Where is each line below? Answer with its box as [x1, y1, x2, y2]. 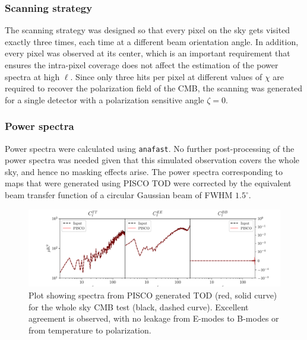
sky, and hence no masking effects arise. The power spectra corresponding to [5, 165, 283, 177]
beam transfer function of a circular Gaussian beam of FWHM [5, 189, 233, 201]
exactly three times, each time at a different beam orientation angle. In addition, [5, 35, 299, 47]
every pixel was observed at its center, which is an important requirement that [5, 47, 290, 59]
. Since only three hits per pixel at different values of [70, 70, 262, 82]
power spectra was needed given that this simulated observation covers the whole [5, 154, 300, 166]
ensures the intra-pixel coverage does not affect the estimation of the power [5, 59, 278, 71]
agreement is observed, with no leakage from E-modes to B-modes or [29, 312, 279, 325]
